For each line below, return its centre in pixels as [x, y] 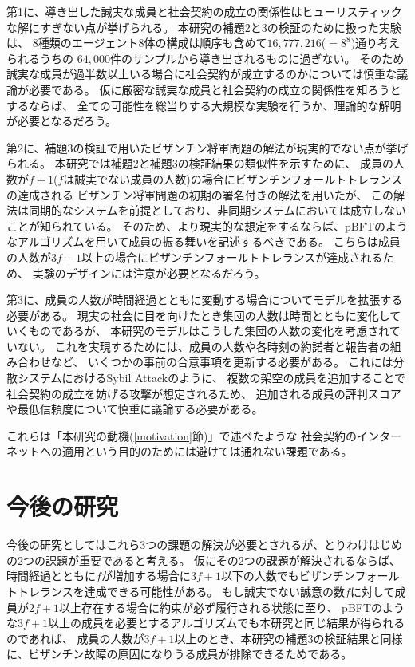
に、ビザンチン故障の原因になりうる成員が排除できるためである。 [180, 654]
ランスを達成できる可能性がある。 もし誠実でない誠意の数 [192, 591]
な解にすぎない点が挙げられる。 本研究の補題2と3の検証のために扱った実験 [204, 27]
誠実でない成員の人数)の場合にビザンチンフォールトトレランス [239, 178]
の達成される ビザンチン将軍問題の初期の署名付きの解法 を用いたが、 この [200, 194]
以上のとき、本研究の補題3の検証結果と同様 [289, 638]
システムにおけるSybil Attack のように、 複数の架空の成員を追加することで [211, 378]
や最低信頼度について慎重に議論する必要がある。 [135, 409]
